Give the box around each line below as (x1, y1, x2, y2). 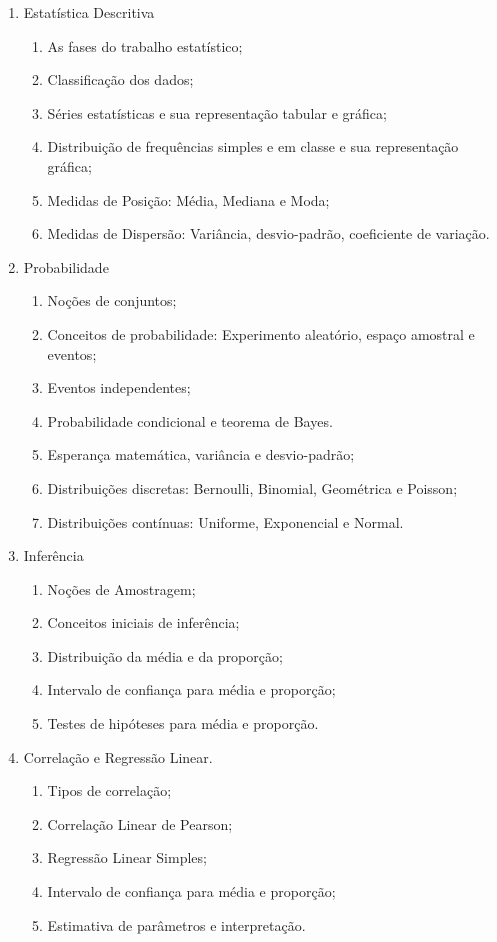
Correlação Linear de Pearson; (47, 813, 233, 834)
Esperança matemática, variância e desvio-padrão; (47, 444, 355, 465)
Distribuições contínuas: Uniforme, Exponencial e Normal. (47, 511, 404, 532)
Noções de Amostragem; (47, 578, 196, 599)
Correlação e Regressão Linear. (23, 746, 213, 767)
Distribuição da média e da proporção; (47, 645, 283, 666)
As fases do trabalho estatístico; (47, 35, 243, 56)
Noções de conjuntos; (47, 290, 177, 311)
